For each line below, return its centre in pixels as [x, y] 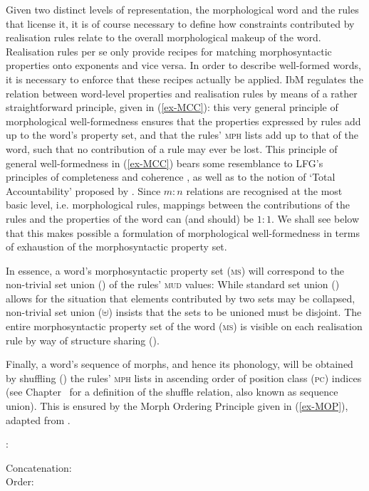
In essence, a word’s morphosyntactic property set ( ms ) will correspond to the [175, 270]
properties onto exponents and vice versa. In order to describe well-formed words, [183, 65]
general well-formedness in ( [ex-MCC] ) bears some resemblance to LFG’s [165, 163]
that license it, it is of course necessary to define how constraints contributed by [180, 23]
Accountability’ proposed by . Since [83, 190]
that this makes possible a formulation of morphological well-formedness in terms [183, 232]
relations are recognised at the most [264, 190]
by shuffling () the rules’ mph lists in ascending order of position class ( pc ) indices [184, 378]
